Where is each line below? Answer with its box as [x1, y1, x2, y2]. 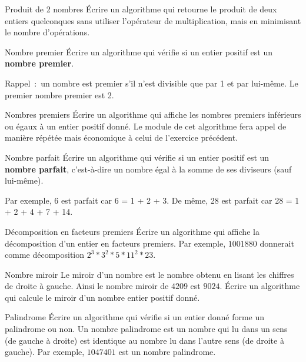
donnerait [260, 237, 294, 249]
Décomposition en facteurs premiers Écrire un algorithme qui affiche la [5, 225, 260, 237]
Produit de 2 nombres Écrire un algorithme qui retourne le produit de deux [5, 3, 277, 15]
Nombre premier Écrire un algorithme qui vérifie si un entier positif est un [5, 45, 272, 58]
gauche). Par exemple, [5, 346, 85, 358]
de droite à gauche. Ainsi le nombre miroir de [5, 280, 169, 292]
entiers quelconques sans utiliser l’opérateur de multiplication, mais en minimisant [5, 14, 301, 26]
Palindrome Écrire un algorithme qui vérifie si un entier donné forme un [5, 311, 265, 323]
